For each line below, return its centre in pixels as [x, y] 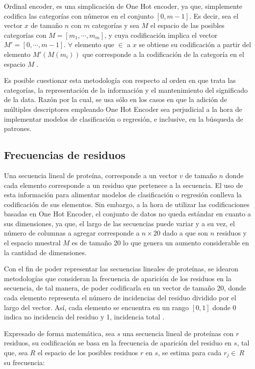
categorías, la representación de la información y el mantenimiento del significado [126, 90]
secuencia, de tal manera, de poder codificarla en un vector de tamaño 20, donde [125, 288]
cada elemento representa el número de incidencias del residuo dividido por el [120, 298]
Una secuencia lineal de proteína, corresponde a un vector [91, 175]
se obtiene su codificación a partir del [195, 44]
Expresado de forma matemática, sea [59, 333]
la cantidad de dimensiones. [45, 252]
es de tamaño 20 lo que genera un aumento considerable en [160, 243]
